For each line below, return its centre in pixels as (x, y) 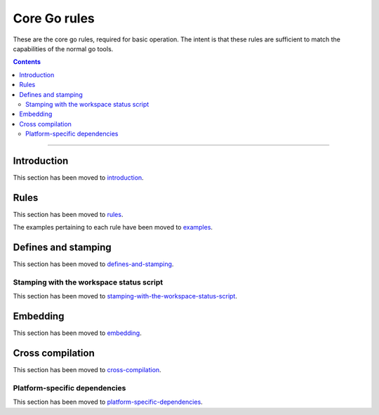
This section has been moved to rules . (68, 214)
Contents (27, 62)
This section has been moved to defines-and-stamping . (93, 264)
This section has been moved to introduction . (78, 177)
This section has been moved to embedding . (77, 333)
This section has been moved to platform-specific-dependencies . (108, 402)
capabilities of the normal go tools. (63, 48)
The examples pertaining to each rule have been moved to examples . (113, 228)
